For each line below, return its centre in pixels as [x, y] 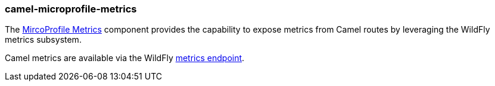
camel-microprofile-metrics [71, 9]
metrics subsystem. [43, 40]
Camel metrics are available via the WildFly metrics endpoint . [125, 58]
